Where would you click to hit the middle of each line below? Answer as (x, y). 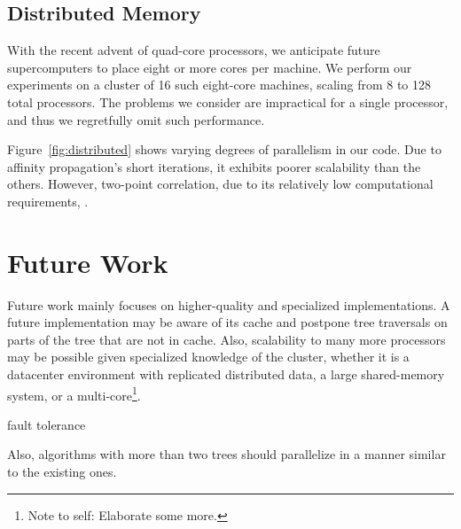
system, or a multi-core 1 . (74, 393)
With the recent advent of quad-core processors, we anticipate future (194, 50)
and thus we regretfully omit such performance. (136, 119)
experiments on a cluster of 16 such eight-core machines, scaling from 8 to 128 (219, 85)
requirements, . (48, 201)
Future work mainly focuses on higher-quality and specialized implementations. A (229, 304)
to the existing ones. (62, 472)
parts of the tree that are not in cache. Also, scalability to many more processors (227, 339)
